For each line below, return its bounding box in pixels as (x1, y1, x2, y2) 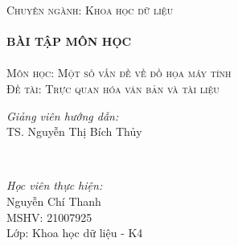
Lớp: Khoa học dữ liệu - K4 (6, 224, 143, 241)
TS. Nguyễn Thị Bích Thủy (6, 123, 142, 140)
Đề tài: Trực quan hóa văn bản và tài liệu (6, 80, 220, 96)
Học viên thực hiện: (6, 177, 103, 194)
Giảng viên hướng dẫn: (6, 107, 119, 124)
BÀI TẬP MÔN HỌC (6, 33, 132, 50)
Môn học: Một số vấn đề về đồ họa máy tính (6, 64, 232, 81)
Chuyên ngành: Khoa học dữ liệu (6, 2, 174, 18)
